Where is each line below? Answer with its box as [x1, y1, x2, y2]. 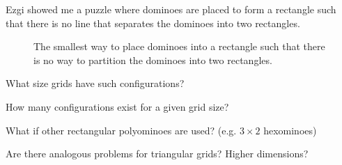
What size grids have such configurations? [6, 76, 185, 91]
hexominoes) [263, 123, 317, 137]
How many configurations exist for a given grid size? [6, 99, 229, 113]
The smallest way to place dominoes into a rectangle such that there [33, 39, 325, 54]
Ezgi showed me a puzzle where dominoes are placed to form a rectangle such [6, 2, 336, 16]
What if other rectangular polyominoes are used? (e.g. [6, 123, 237, 137]
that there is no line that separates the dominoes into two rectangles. [6, 15, 300, 30]
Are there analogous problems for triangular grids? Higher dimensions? [6, 146, 309, 161]
